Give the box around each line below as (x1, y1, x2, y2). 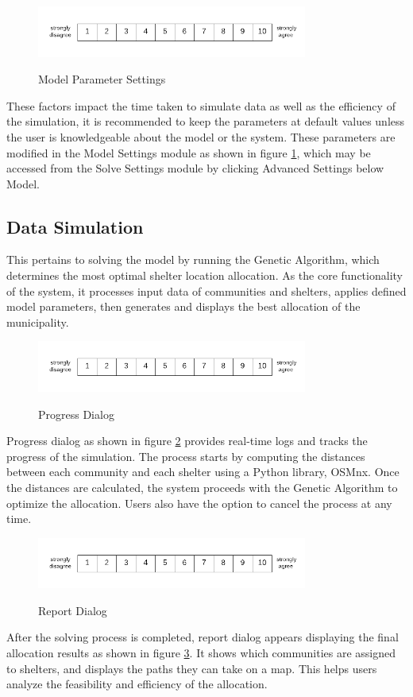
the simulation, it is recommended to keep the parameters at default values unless (6, 113, 405, 130)
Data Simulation (6, 214, 144, 238)
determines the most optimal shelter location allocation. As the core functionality (6, 267, 403, 284)
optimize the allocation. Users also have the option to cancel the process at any (6, 494, 392, 511)
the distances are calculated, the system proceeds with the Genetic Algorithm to (6, 478, 398, 495)
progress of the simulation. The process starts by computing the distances (6, 447, 365, 464)
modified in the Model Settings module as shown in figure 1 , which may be (6, 144, 371, 161)
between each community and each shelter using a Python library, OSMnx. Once (6, 463, 399, 480)
